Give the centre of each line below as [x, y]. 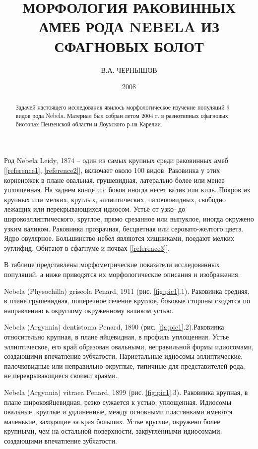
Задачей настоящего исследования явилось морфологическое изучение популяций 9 [123, 107]
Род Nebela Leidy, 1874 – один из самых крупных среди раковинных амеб [116, 160]
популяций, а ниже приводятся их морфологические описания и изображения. [122, 274]
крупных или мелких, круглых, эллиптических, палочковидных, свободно [115, 199]
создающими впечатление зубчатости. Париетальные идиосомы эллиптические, [124, 356]
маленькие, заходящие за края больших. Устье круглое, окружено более [112, 421]
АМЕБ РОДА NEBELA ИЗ [129, 27]
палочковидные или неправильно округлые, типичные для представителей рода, [125, 365]
